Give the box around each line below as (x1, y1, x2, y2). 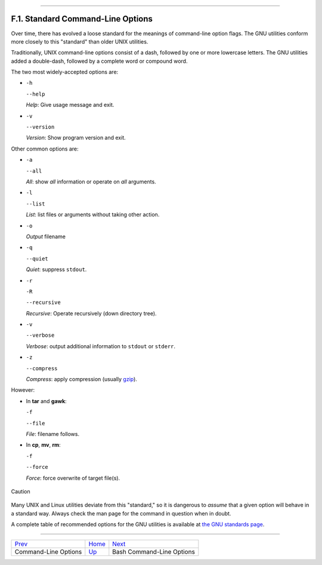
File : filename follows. (26, 430, 80, 437)
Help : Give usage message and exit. (26, 102, 114, 109)
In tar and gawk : (26, 397, 67, 404)
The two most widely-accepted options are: (11, 69, 119, 76)
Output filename (26, 233, 66, 240)
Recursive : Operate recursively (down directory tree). (26, 309, 157, 317)
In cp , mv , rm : (26, 441, 61, 449)
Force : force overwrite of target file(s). (26, 474, 120, 481)
